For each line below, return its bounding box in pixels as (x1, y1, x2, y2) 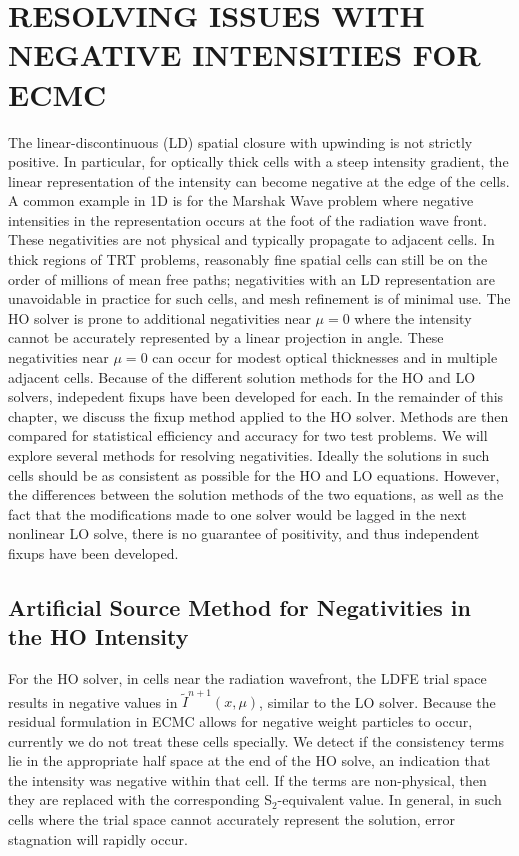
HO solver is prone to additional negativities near (8, 307, 311, 328)
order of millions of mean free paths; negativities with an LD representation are (8, 268, 496, 289)
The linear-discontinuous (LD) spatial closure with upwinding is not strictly (8, 131, 473, 152)
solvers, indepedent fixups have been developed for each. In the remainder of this (8, 386, 504, 407)
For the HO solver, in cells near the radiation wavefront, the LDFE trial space (8, 668, 487, 689)
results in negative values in (8, 691, 178, 712)
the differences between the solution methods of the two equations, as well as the (8, 484, 504, 505)
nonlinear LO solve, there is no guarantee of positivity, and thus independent (8, 523, 480, 544)
